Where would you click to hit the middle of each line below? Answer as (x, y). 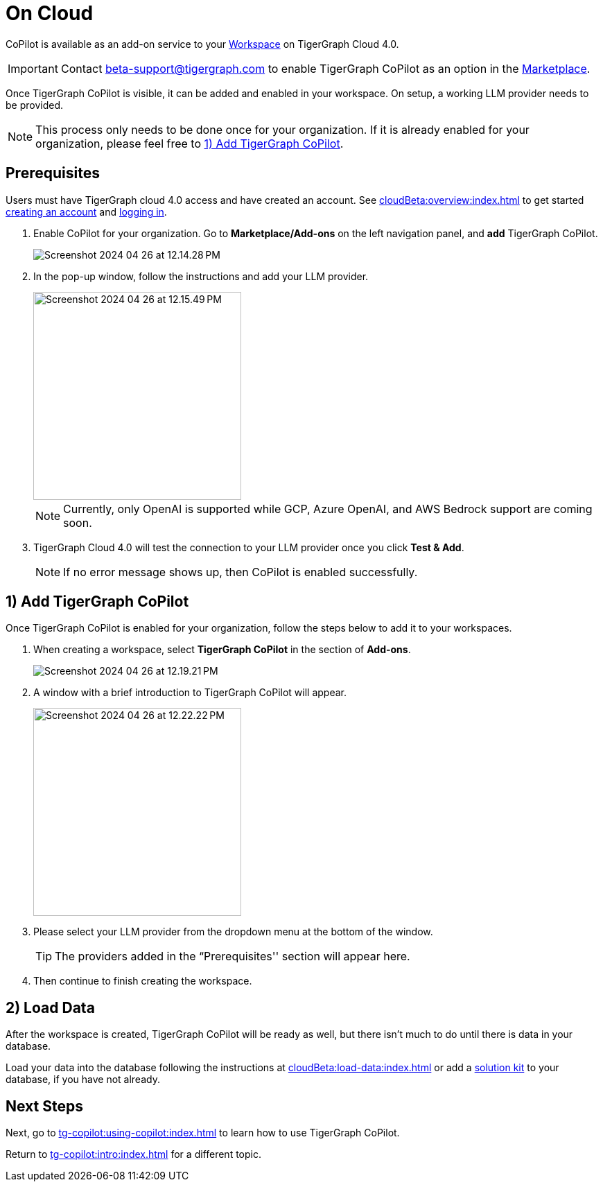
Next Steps (44, 1106)
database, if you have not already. (83, 1080)
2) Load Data (50, 1007)
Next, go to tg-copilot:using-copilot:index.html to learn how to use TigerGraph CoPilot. (203, 1133)
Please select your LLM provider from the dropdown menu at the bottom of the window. (233, 932)
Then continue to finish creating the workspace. (143, 981)
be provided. (35, 105)
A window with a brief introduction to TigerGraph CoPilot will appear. (190, 693)
